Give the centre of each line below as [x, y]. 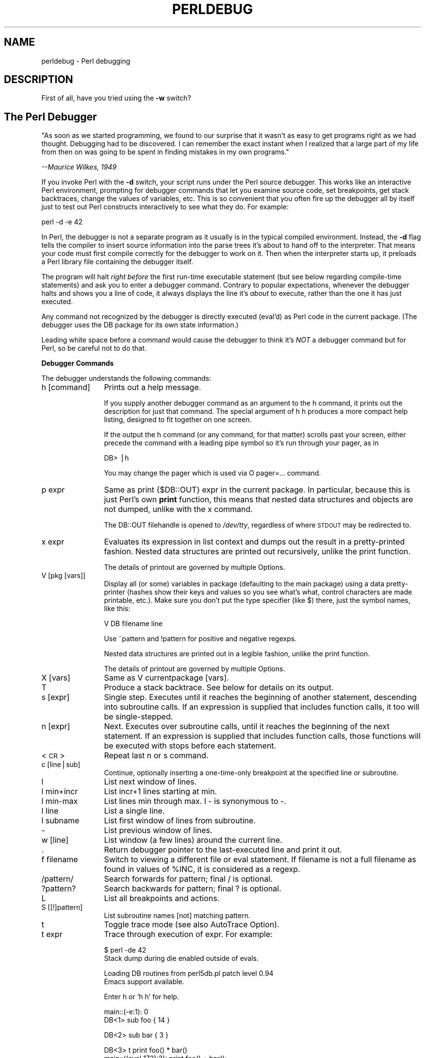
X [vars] [56, 678]
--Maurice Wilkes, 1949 [79, 167]
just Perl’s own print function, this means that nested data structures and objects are [259, 500]
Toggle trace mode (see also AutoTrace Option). [192, 925]
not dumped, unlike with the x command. [178, 509]
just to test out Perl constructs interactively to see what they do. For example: [165, 207]
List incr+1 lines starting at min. [160, 792]
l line [50, 811]
